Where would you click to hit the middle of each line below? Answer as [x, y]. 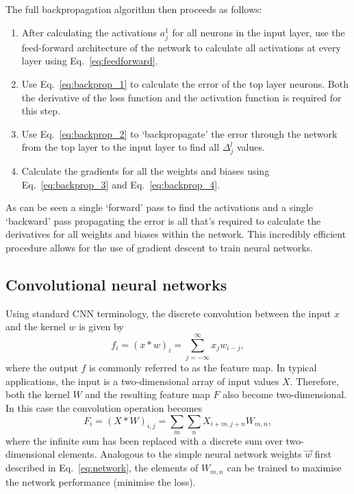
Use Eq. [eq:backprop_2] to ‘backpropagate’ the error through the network [179, 133]
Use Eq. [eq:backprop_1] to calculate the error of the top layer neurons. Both [185, 83]
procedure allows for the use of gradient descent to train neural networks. [159, 248]
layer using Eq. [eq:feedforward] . [90, 61]
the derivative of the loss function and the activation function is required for [181, 97]
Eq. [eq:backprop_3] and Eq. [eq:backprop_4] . [121, 184]
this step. [41, 111]
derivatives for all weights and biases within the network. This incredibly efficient [176, 234]
